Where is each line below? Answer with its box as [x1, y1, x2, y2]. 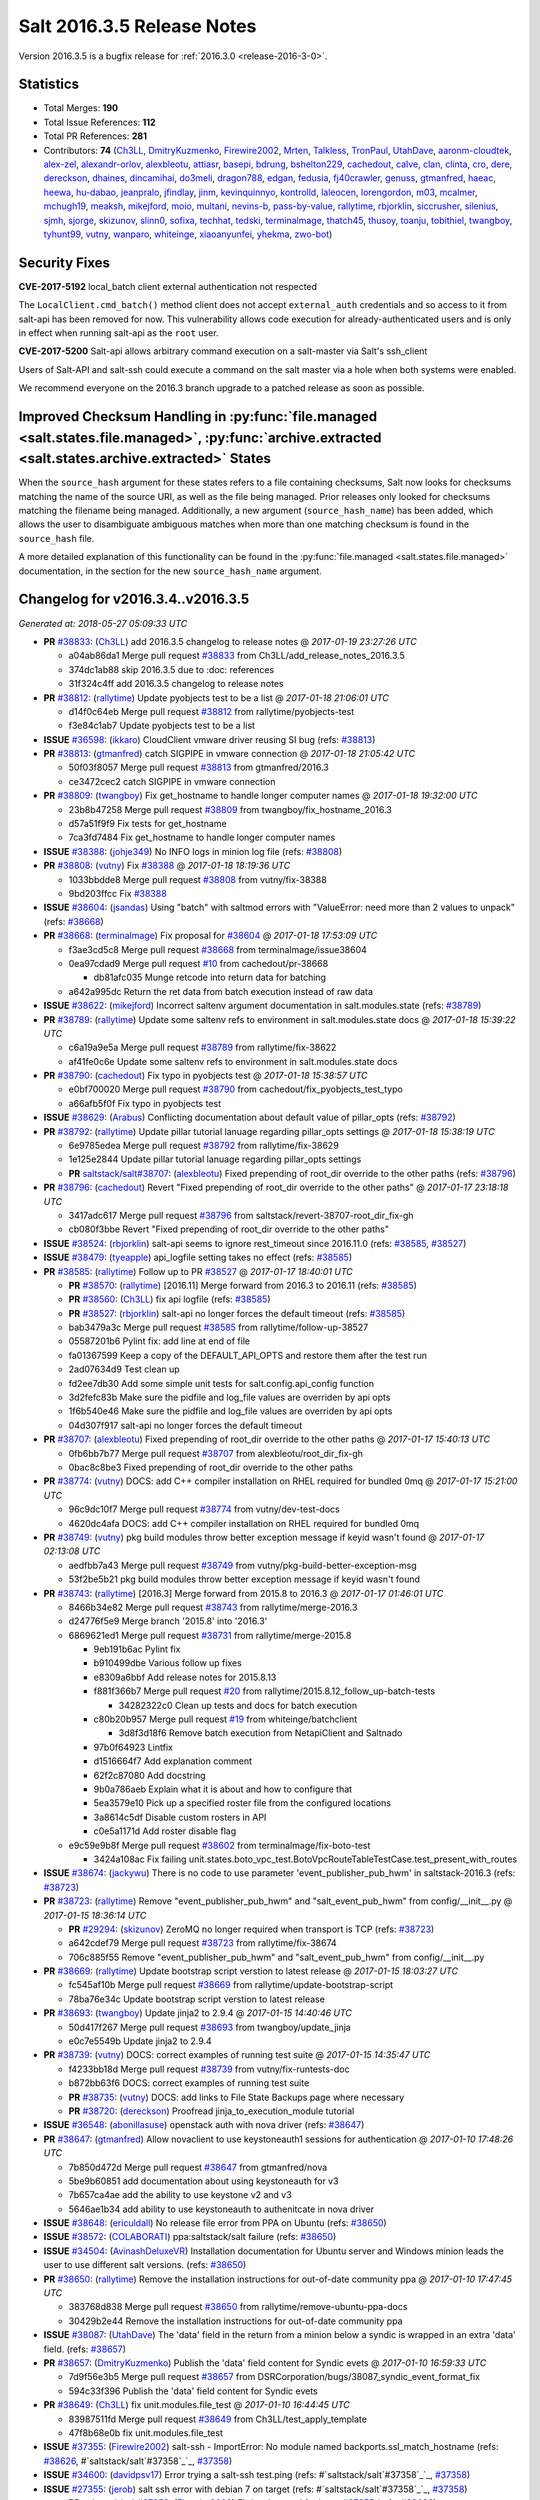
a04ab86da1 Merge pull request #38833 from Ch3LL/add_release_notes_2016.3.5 [68, 650, 405, 662]
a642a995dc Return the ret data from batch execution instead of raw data [68, 985, 374, 997]
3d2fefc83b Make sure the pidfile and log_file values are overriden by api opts [68, 1391, 391, 1404]
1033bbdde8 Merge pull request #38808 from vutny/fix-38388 [68, 873, 327, 885]
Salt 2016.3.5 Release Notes [18, 15, 257, 37]
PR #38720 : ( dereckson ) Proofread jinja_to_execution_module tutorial [68, 2105, 355, 2117]
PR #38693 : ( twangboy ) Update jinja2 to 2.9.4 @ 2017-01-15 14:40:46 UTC [43, 2007, 352, 2019]
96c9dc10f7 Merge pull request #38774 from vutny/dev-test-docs [68, 1503, 340, 1515]
